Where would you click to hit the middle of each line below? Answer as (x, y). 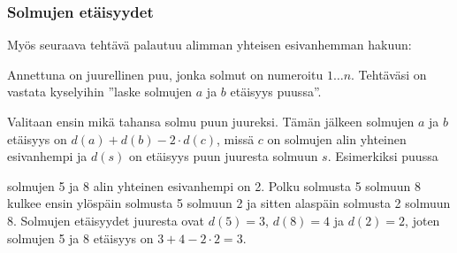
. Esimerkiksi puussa (383, 156)
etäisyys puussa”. (276, 92)
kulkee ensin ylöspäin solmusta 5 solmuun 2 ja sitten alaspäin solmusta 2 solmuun (229, 203)
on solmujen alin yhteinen (337, 138)
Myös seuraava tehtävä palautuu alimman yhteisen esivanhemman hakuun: (209, 45)
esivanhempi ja (47, 156)
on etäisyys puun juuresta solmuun (223, 156)
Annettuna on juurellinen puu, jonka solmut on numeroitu (165, 74)
